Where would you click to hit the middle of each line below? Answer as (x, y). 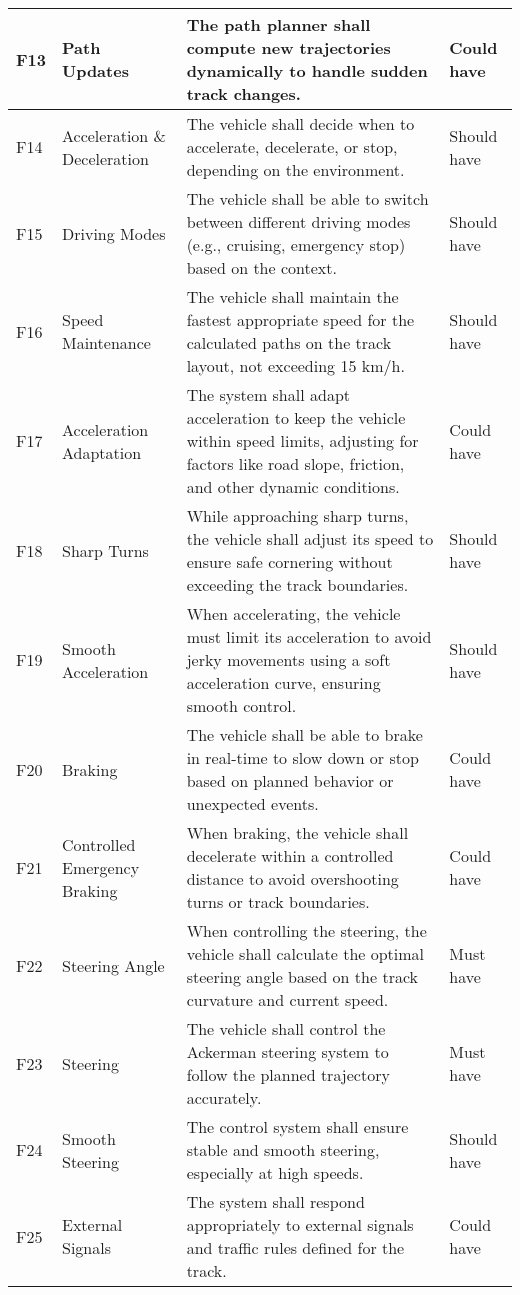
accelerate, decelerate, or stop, (292, 146)
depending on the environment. (295, 169)
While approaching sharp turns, (297, 515)
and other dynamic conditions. (293, 486)
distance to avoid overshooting (292, 878)
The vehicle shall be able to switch (307, 198)
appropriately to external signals (300, 1224)
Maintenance (106, 342)
